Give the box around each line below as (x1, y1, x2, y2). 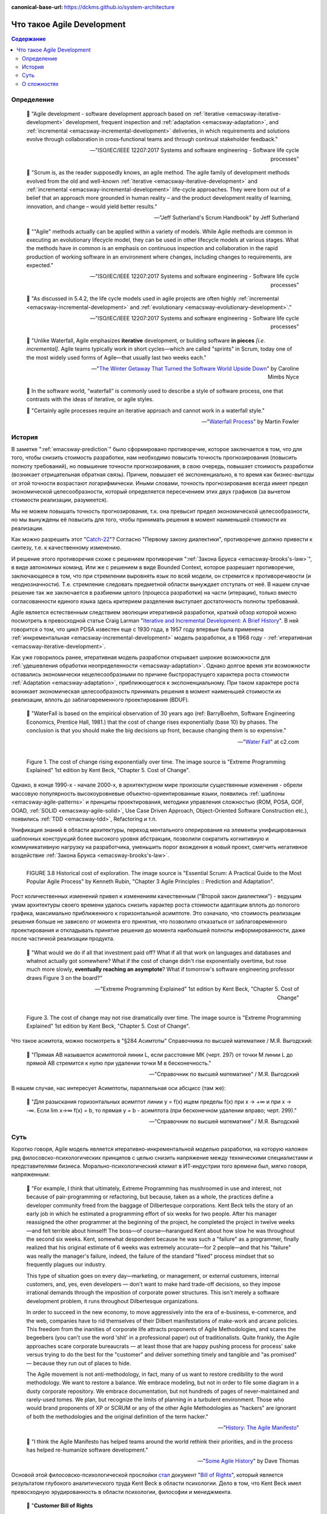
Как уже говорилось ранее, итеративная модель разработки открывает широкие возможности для (11, 654, 271, 661)
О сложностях (22, 80, 59, 87)
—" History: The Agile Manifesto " (217, 1424, 299, 1432)
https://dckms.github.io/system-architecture (64, 4, 175, 10)
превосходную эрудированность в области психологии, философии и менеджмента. (11, 1488, 233, 1495)
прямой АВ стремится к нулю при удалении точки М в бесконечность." (26, 1060, 211, 1067)
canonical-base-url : (11, 4, 64, 10)
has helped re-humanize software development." (26, 1446, 148, 1453)
